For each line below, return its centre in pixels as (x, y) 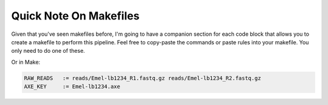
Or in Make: (26, 62)
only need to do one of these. (48, 51)
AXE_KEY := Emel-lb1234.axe (72, 87)
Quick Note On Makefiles (75, 16)
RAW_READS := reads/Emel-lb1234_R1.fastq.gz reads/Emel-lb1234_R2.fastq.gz (142, 78)
